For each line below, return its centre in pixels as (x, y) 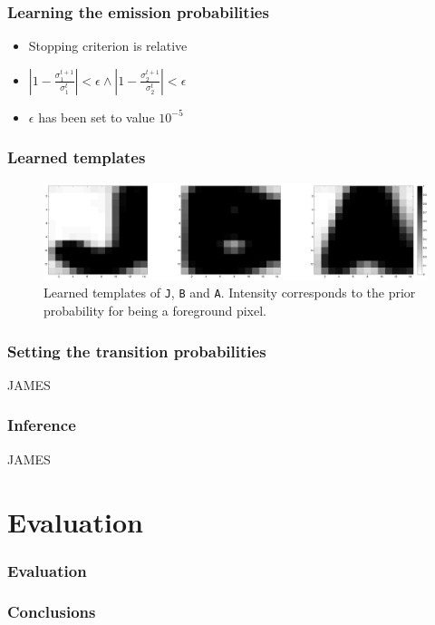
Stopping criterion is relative (108, 46)
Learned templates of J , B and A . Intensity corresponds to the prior (230, 293)
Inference (42, 425)
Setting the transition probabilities (137, 351)
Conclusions (52, 612)
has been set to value (97, 117)
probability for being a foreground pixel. (155, 311)
